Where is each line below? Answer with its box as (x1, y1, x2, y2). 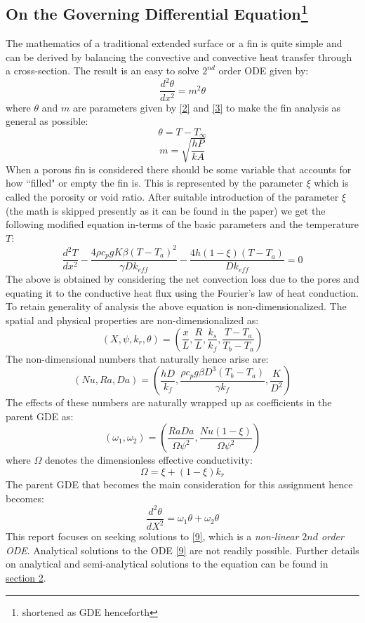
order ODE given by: (218, 63, 309, 78)
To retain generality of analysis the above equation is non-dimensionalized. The (6, 299, 347, 314)
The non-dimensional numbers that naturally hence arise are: (6, 351, 269, 366)
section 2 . (6, 570, 46, 584)
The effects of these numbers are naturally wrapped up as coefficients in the (6, 395, 332, 410)
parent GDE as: (6, 408, 74, 423)
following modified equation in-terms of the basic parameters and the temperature (6, 217, 359, 232)
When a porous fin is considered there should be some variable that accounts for (6, 161, 352, 176)
